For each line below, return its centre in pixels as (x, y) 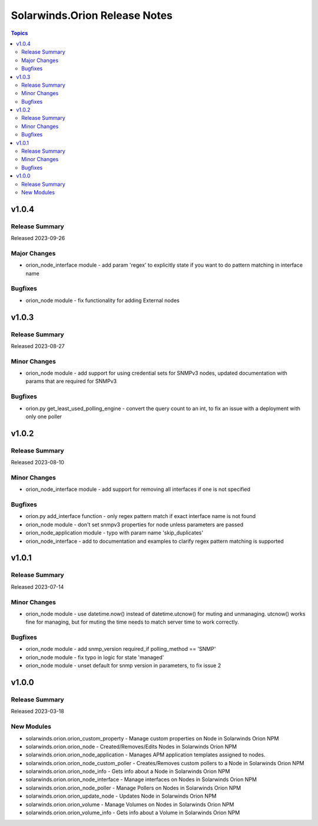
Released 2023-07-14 (37, 586)
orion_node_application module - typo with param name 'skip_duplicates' (114, 533)
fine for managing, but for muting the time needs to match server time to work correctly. (132, 622)
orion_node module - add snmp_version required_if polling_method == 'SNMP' (121, 649)
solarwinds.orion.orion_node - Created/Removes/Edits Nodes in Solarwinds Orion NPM (131, 746)
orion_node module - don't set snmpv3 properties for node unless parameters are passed (135, 525)
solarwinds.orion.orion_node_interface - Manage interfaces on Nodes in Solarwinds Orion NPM (141, 779)
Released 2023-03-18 (37, 712)
